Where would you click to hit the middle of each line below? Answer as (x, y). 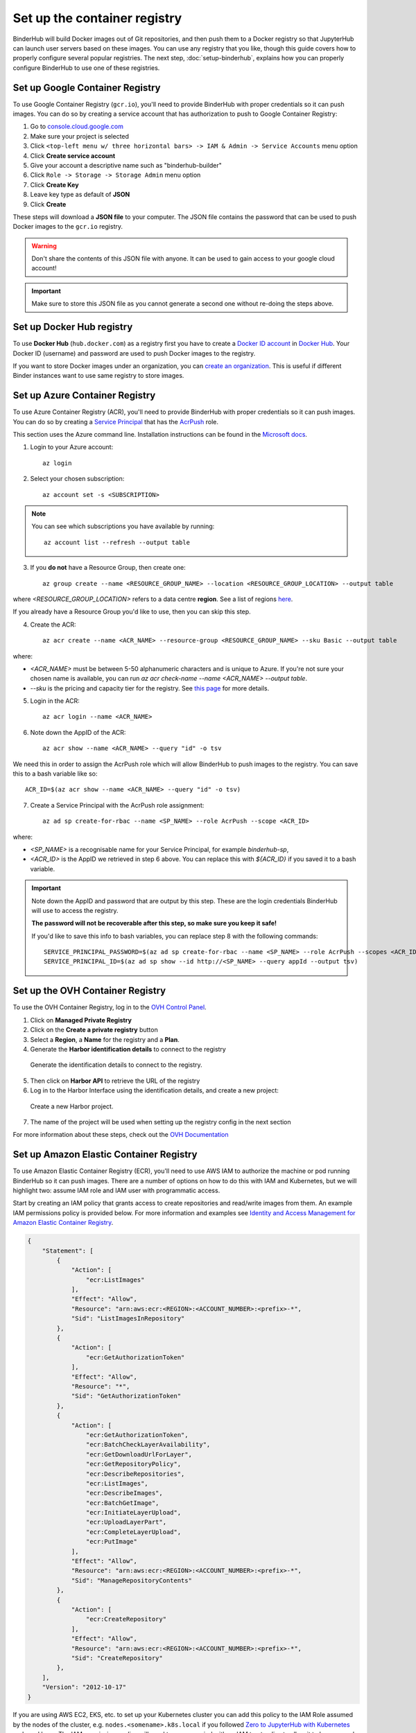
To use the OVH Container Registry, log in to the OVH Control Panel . (110, 1007)
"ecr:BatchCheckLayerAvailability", (148, 1445)
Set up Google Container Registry (87, 88)
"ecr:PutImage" (112, 1542)
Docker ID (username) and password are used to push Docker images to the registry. (134, 353)
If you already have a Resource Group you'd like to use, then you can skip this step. (132, 612)
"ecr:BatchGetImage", (122, 1503)
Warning (44, 245)
